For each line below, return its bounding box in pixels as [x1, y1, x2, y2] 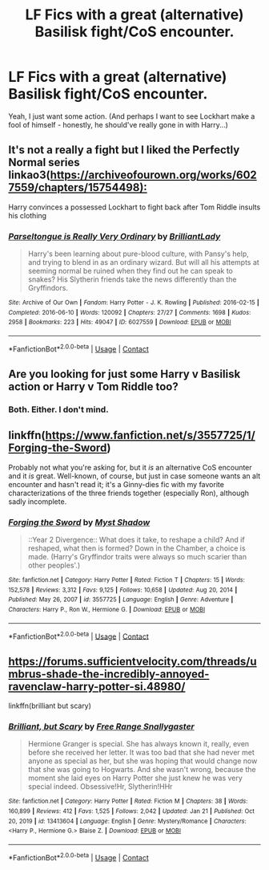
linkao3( [8, 169, 50, 182]
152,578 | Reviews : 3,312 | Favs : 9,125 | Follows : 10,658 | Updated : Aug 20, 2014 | [8, 586, 238, 594]
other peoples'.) [27, 560, 81, 571]
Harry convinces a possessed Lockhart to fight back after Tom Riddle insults [8, 202, 261, 212]
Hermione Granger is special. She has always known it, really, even [27, 739, 250, 749]
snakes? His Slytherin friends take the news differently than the [27, 274, 238, 284]
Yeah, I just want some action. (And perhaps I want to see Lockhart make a [8, 111, 255, 121]
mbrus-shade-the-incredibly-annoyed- [8, 667, 210, 681]
